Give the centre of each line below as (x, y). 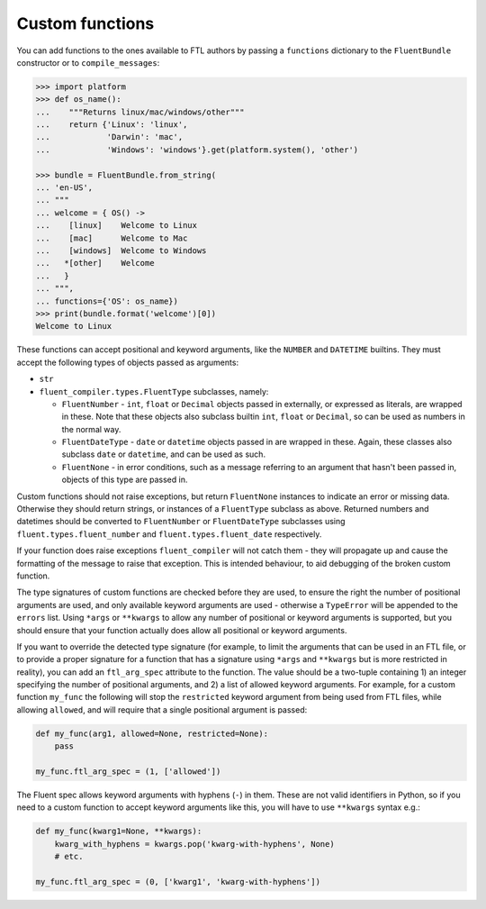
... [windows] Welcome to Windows (121, 251)
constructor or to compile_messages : (88, 62)
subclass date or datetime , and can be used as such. (163, 454)
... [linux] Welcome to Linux (117, 226)
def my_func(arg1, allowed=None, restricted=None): (152, 733)
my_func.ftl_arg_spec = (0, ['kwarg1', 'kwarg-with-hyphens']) (178, 882)
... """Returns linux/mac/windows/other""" (140, 112)
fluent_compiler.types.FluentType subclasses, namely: (154, 391)
